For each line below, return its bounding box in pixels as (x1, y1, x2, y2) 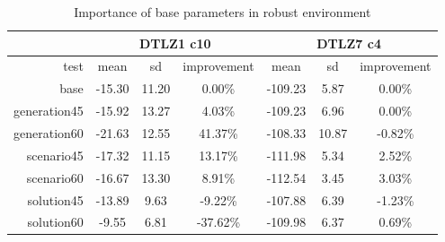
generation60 (13, 123, 84, 142)
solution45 (27, 190, 84, 209)
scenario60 (26, 168, 84, 186)
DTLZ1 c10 (138, 33, 211, 52)
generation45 (13, 101, 84, 120)
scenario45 (26, 145, 84, 164)
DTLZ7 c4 (316, 33, 381, 52)
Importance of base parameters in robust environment (74, 3, 371, 21)
